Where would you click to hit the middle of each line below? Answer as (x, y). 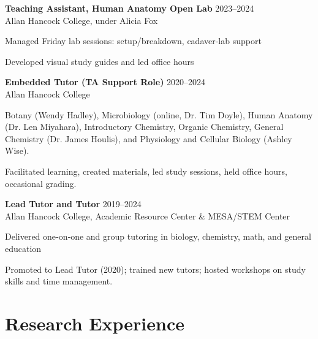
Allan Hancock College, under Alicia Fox (81, 20)
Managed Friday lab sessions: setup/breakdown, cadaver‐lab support (133, 41)
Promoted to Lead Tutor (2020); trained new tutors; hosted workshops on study (155, 269)
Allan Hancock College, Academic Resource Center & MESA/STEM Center (148, 215)
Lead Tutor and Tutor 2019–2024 (73, 204)
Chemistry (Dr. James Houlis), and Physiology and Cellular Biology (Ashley (149, 138)
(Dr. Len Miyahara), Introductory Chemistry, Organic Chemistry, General (144, 127)
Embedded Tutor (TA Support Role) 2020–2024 (105, 82)
